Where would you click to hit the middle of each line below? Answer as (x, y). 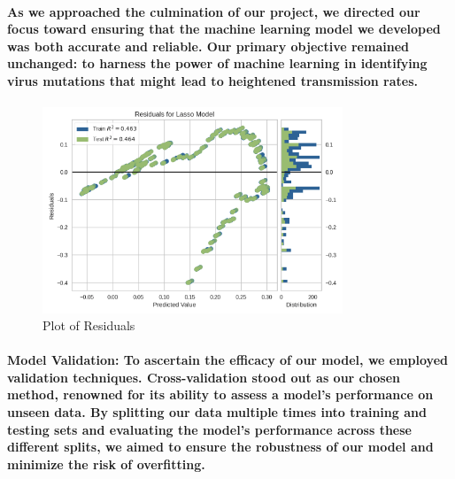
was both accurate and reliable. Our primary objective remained (208, 46)
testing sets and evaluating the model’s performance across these (209, 429)
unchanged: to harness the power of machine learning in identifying (217, 63)
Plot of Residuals (89, 325)
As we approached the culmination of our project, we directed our (214, 11)
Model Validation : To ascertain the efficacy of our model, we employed (227, 360)
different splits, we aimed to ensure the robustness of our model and (220, 447)
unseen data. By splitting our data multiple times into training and (217, 412)
